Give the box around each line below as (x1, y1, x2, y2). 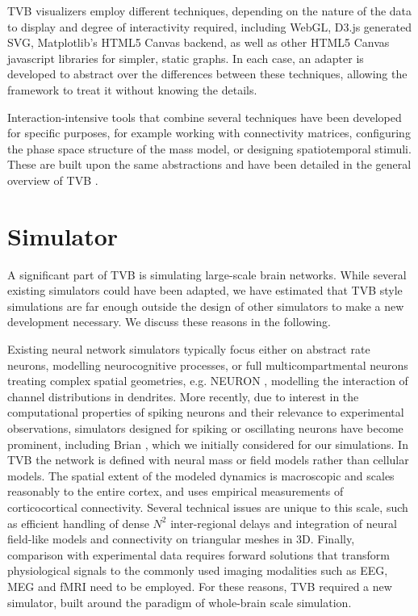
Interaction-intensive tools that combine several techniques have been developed (7, 108, 402, 125)
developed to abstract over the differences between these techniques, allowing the (7, 65, 408, 82)
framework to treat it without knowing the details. (7, 81, 257, 98)
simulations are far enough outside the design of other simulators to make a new (7, 297, 404, 314)
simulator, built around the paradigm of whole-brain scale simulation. (7, 593, 352, 610)
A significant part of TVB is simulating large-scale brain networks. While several (7, 266, 407, 283)
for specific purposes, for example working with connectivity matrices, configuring (7, 124, 411, 141)
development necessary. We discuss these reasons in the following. (7, 313, 331, 330)
